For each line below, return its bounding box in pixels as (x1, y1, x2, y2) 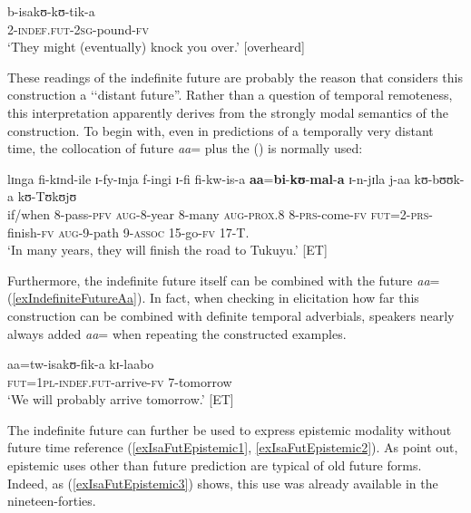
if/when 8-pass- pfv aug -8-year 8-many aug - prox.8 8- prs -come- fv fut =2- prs (7, 204, 429, 223)
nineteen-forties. (7, 491, 96, 510)
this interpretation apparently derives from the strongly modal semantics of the (7, 102, 448, 121)
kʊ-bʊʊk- (414, 169, 465, 188)
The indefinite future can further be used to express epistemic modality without (7, 420, 452, 439)
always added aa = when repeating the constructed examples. (7, 324, 347, 343)
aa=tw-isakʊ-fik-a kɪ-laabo (7, 354, 154, 373)
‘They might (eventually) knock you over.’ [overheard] (7, 37, 305, 56)
